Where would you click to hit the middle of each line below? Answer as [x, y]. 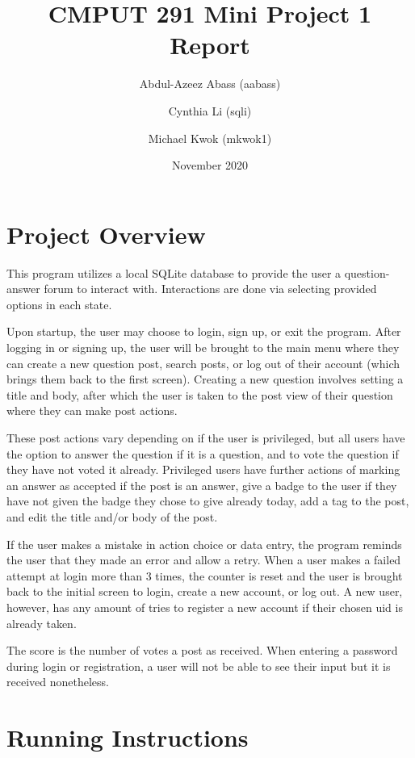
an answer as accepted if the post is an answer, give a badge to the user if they [202, 485]
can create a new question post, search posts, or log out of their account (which [203, 363]
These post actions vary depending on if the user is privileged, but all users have [206, 437]
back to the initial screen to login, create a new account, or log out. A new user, [205, 591]
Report [210, 45]
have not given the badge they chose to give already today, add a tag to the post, [208, 501]
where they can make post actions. [92, 410]
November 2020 [210, 165]
